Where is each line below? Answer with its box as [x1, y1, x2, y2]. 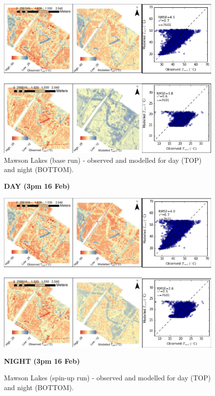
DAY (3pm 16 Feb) [4, 181, 70, 191]
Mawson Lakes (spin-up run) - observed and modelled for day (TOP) [4, 373, 211, 383]
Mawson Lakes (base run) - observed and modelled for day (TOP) [4, 154, 202, 165]
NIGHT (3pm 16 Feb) [4, 356, 80, 366]
